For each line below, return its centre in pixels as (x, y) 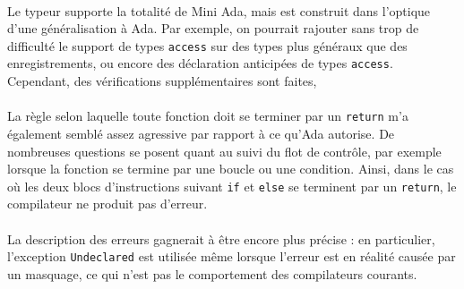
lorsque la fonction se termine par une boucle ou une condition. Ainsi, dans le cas (231, 169)
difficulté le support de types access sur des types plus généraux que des (207, 45)
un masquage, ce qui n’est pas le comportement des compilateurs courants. (212, 273)
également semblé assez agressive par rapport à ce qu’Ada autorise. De (201, 133)
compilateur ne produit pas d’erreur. (107, 204)
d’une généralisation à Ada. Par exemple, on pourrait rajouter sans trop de (213, 28)
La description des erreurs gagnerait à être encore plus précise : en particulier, (221, 238)
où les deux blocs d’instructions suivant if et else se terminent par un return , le (232, 186)
